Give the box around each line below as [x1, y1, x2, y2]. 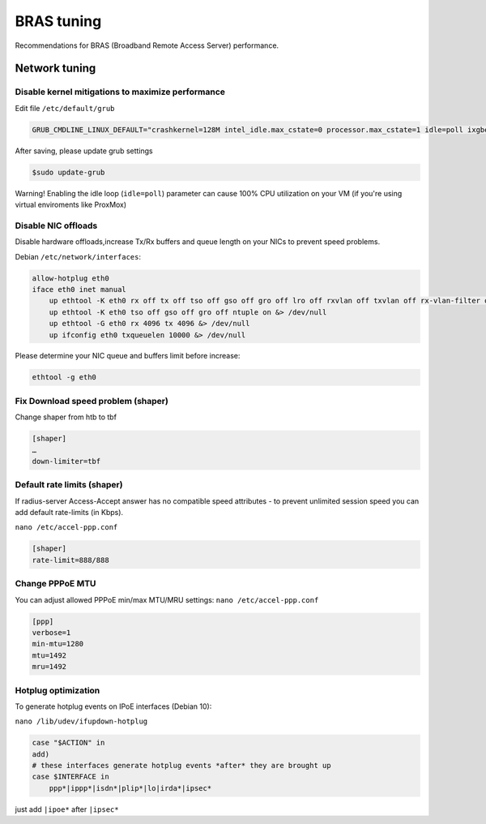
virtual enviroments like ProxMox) [15, 200, 127, 210]
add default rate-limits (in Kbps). [15, 508, 124, 517]
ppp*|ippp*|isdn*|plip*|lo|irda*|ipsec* [49, 783, 212, 792]
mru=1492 [32, 662, 67, 672]
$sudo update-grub [32, 167, 105, 177]
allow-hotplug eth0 [32, 273, 109, 283]
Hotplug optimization [15, 685, 100, 696]
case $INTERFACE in [32, 772, 109, 782]
